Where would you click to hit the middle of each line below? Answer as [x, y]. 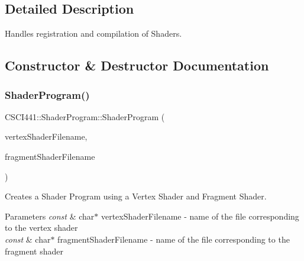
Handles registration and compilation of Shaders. [93, 33]
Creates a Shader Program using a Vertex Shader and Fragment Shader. [136, 196]
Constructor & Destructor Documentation [137, 65]
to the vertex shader [41, 228]
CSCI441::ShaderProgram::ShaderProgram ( [85, 116]
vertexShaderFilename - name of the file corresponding [200, 216]
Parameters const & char [50, 216]
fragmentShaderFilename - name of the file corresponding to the [174, 239]
